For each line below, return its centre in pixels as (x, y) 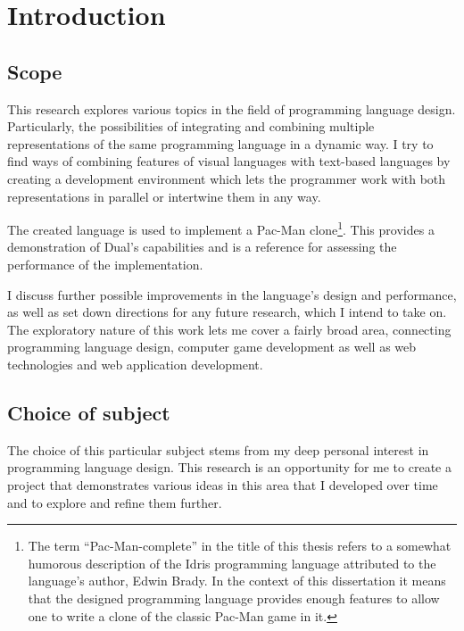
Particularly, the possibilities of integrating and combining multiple (191, 126)
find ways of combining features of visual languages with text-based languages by (229, 161)
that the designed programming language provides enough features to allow (234, 598)
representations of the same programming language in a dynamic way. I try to (220, 143)
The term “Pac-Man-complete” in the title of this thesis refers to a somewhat (240, 546)
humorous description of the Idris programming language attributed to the (232, 563)
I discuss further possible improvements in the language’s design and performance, (232, 294)
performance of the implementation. (105, 264)
